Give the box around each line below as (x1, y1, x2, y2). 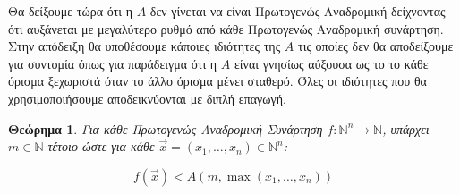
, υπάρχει (382, 119, 430, 138)
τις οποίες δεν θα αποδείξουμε (298, 37, 454, 55)
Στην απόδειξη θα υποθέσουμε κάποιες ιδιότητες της (8, 37, 281, 55)
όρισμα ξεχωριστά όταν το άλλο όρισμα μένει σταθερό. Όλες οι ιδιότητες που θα (8, 72, 427, 90)
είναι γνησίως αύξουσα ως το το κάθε (234, 54, 429, 72)
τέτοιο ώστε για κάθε (47, 137, 155, 156)
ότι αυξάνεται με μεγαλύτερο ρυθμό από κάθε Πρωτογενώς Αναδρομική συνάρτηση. (8, 19, 444, 38)
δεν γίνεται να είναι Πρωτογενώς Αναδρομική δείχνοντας (149, 2, 446, 20)
